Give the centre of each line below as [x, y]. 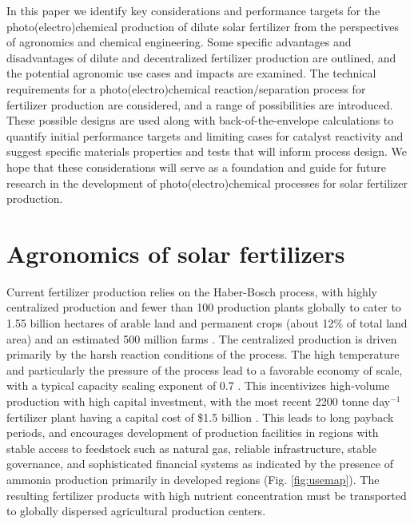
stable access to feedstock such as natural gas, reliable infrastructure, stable [191, 448]
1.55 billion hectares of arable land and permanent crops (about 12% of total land [207, 323]
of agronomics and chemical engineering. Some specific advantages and [179, 42]
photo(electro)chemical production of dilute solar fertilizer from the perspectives [203, 26]
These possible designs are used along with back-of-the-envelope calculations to [200, 120]
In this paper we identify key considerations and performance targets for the [193, 10]
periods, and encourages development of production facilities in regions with [193, 433]
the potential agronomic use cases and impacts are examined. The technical [191, 73]
